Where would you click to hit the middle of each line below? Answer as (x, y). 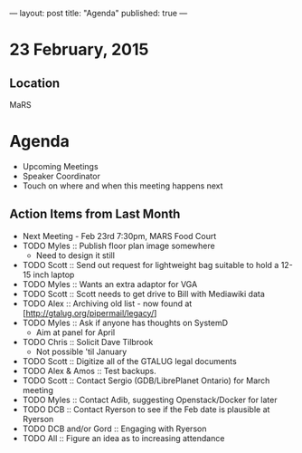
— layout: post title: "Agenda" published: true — (99, 13)
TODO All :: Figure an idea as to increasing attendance (123, 438)
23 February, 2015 (79, 50)
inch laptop (54, 275)
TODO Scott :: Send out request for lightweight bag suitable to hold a (151, 265)
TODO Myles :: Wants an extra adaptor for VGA (110, 284)
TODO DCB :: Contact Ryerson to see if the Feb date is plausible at (146, 409)
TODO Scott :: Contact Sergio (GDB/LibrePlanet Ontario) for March (146, 381)
